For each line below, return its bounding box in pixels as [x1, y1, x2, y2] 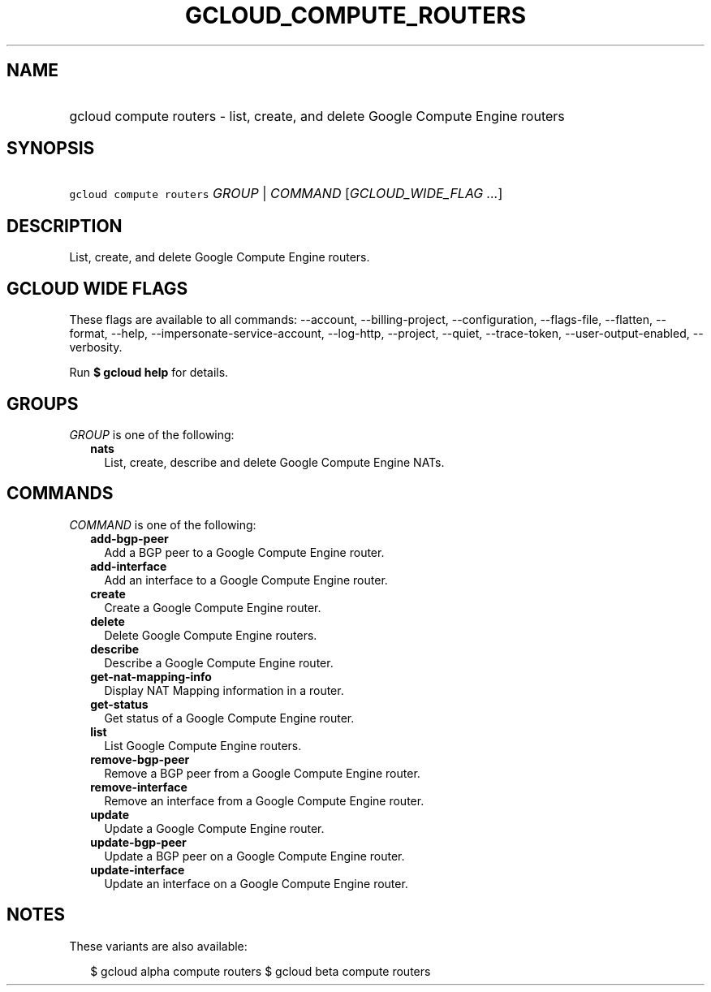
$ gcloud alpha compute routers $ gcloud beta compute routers [90, 964, 431, 978]
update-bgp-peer [90, 835, 187, 849]
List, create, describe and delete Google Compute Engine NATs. [104, 455, 445, 469]
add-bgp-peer [90, 531, 169, 546]
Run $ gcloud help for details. [69, 365, 229, 380]
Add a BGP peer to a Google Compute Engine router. [104, 545, 385, 559]
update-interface [90, 862, 185, 877]
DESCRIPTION [6, 215, 123, 236]
